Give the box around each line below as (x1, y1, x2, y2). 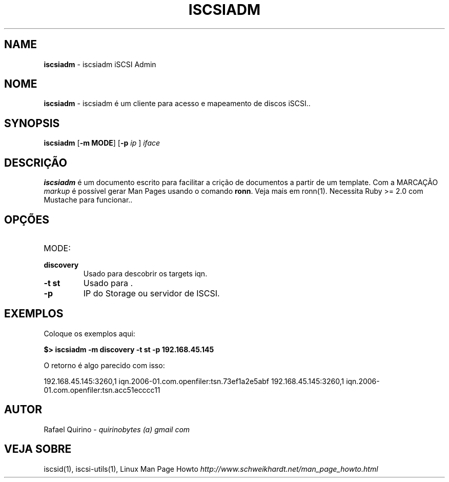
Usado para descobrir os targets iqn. (83, 269, 208, 278)
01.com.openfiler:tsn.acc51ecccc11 (44, 385, 160, 394)
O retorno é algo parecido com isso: (44, 360, 165, 370)
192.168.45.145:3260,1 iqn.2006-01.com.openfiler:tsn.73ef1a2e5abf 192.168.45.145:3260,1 (44, 376, 344, 386)
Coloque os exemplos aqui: (44, 329, 135, 338)
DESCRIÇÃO (4, 156, 67, 169)
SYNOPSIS (4, 116, 60, 130)
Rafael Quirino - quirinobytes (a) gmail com (44, 425, 190, 434)
